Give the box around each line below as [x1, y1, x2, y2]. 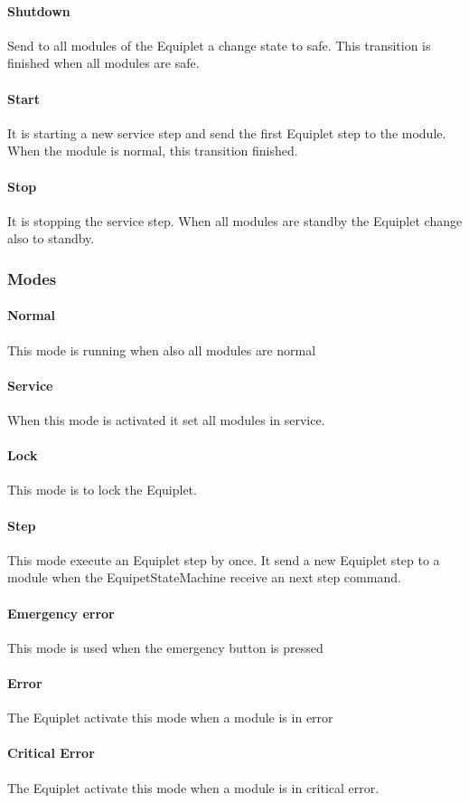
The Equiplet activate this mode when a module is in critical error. [7, 778, 380, 797]
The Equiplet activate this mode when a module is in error [7, 708, 333, 727]
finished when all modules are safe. [7, 53, 200, 72]
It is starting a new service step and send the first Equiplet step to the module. [7, 123, 446, 142]
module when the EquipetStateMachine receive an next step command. [7, 568, 401, 587]
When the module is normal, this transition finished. [7, 141, 298, 160]
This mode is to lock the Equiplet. [7, 480, 197, 499]
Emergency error [7, 603, 115, 622]
